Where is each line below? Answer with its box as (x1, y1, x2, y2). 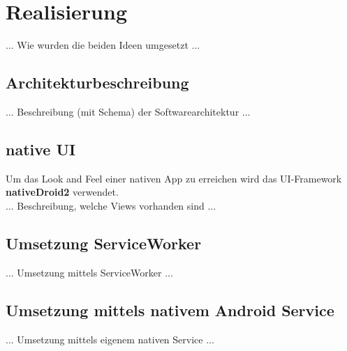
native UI (6, 138, 76, 159)
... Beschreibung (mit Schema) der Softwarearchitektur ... (6, 104, 251, 118)
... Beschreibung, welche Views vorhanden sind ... (6, 198, 216, 212)
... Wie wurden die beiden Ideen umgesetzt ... (6, 38, 200, 52)
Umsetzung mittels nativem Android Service (6, 299, 334, 320)
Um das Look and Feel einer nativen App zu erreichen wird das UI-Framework (6, 171, 342, 185)
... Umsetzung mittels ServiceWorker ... (6, 265, 173, 279)
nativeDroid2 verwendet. (6, 185, 119, 199)
